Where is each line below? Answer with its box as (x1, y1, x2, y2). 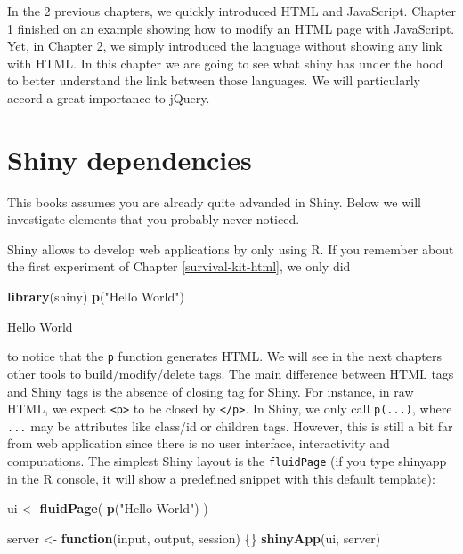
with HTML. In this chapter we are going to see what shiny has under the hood (7, 53, 443, 72)
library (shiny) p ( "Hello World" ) (7, 287, 184, 306)
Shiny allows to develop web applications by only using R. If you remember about (7, 239, 454, 258)
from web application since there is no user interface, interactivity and (7, 434, 390, 453)
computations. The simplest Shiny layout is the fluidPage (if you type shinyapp (7, 452, 447, 470)
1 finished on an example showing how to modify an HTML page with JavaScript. (7, 19, 455, 37)
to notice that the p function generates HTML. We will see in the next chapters (7, 347, 442, 365)
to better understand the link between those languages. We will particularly (7, 71, 420, 90)
